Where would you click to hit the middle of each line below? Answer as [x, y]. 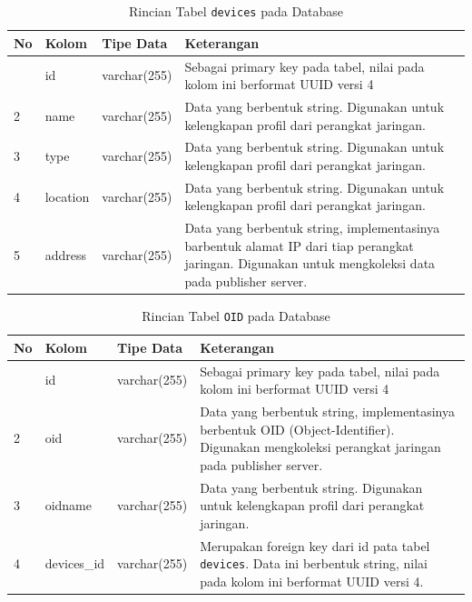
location [67, 196]
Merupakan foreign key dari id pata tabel [315, 545]
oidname [68, 505]
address [65, 254]
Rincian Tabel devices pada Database [236, 11]
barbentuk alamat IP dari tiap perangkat [299, 245]
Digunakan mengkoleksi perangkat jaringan [320, 447]
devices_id [75, 563]
